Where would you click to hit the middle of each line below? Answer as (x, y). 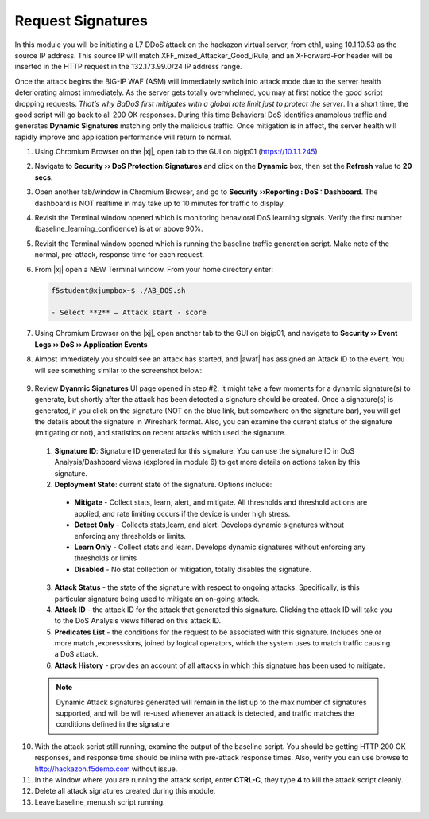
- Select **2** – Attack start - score (129, 313)
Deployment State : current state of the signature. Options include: (163, 485)
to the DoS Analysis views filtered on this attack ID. (138, 621)
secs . (44, 177)
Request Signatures (81, 21)
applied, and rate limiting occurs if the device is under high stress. (182, 513)
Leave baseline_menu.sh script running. (100, 802)
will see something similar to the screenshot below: (118, 370)
